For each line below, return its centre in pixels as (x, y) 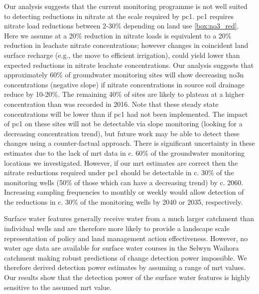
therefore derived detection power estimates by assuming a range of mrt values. (125, 267)
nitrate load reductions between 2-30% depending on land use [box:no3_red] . (122, 26)
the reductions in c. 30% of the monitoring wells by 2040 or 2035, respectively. (124, 201)
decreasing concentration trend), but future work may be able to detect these (122, 133)
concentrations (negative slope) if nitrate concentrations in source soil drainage (124, 84)
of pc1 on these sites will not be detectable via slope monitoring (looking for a (123, 124)
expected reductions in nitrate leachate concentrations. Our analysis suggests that (129, 65)
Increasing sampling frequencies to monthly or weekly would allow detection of (124, 192)
